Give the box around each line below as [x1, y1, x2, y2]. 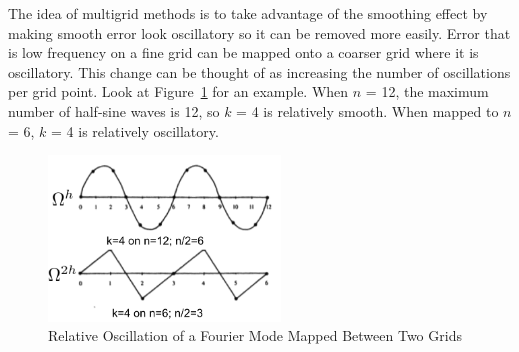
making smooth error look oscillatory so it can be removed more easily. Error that [8, 22, 511, 43]
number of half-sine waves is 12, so [8, 100, 220, 121]
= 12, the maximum [365, 81, 489, 102]
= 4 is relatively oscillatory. [51, 120, 219, 141]
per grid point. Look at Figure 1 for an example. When [8, 81, 349, 102]
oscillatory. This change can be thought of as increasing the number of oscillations [8, 61, 511, 82]
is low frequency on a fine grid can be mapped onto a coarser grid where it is [8, 42, 479, 63]
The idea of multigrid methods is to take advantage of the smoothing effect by [8, 3, 488, 23]
